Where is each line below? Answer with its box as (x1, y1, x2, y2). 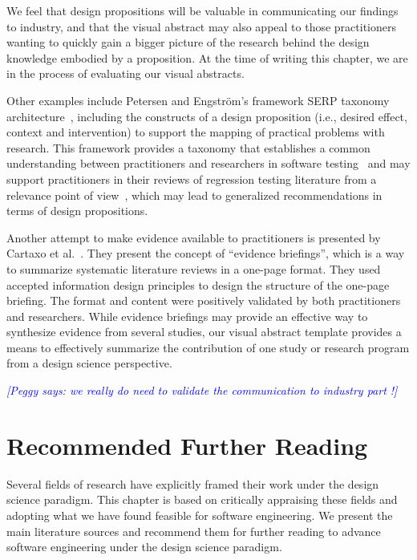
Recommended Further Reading (6, 428, 368, 461)
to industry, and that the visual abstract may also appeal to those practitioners (6, 18, 396, 34)
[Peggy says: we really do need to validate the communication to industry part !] (6, 382, 398, 399)
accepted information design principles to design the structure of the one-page (6, 276, 390, 293)
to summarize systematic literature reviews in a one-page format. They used (6, 260, 381, 277)
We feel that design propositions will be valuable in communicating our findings (6, 2, 399, 18)
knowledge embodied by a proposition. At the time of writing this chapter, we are (6, 49, 408, 66)
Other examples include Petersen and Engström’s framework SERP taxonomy (6, 91, 390, 108)
